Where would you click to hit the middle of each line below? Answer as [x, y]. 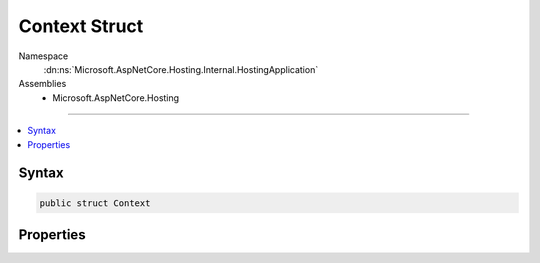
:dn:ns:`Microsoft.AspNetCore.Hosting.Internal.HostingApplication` [181, 69]
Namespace [43, 56]
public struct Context [95, 203]
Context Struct [81, 26]
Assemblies [42, 84]
